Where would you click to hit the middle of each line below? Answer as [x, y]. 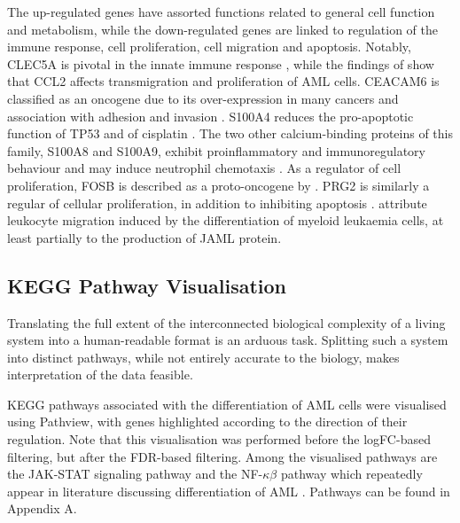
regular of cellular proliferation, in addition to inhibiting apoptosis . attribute [217, 203]
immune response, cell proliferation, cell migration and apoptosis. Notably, [209, 47]
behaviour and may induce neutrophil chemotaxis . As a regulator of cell [204, 168]
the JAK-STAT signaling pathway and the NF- [135, 474]
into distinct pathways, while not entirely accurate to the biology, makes [203, 357]
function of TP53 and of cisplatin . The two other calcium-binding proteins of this [230, 133]
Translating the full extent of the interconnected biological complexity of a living [226, 322]
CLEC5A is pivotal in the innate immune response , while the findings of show [221, 63]
